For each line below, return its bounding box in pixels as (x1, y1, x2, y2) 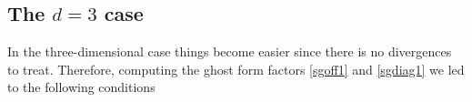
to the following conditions (7, 77, 156, 97)
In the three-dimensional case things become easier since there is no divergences (7, 42, 452, 61)
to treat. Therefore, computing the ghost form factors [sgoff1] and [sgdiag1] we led (7, 59, 465, 78)
